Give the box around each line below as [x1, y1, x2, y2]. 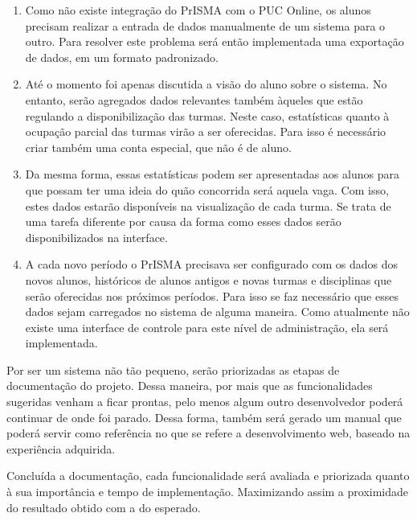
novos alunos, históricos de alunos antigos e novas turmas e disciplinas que [25, 271, 392, 288]
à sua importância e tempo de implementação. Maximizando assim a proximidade [6, 483, 409, 500]
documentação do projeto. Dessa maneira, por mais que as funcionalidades [6, 377, 373, 394]
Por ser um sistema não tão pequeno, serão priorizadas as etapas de [6, 361, 340, 378]
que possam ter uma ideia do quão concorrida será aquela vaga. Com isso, [25, 181, 389, 198]
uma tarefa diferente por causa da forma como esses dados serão [25, 213, 341, 230]
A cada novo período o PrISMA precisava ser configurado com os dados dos [25, 256, 398, 273]
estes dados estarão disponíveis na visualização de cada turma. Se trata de [25, 197, 391, 214]
